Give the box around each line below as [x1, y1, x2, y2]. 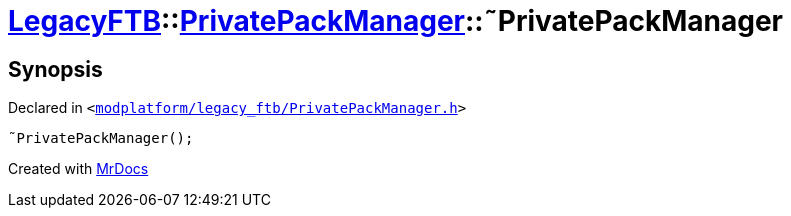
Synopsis [8, 56, 103, 82]
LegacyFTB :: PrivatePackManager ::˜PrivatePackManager [8, 4, 783, 38]
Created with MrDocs [8, 160, 149, 178]
